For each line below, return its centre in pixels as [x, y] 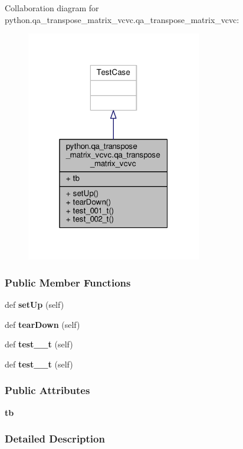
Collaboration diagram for [52, 8]
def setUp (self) [35, 304]
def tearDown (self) [42, 324]
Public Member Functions [68, 282]
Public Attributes [47, 390]
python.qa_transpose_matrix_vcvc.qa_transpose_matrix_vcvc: [122, 19]
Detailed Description [55, 439]
